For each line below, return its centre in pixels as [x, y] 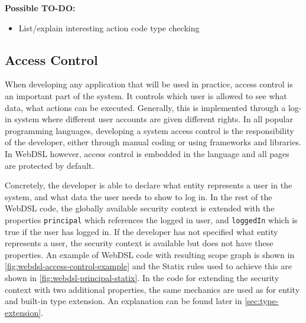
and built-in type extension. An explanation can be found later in [123, 301]
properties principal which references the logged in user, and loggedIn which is [151, 219]
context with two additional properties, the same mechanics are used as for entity [152, 289]
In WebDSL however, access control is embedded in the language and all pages [147, 153]
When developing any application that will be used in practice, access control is [149, 84]
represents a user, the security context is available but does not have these [139, 243]
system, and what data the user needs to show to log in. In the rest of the [139, 196]
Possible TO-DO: [40, 8]
